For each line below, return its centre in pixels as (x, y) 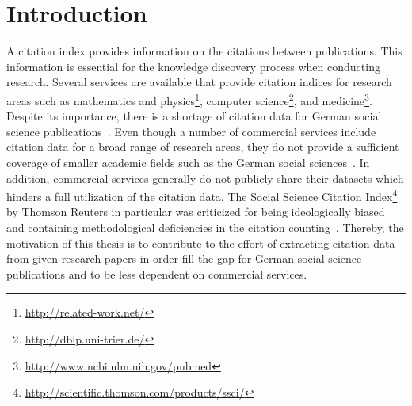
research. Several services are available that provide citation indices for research (199, 82)
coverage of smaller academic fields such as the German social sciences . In (188, 162)
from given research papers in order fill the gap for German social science (184, 258)
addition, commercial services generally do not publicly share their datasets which (205, 178)
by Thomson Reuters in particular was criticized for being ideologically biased (196, 212)
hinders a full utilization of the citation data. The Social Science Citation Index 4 (202, 195)
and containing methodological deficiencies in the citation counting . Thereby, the (205, 227)
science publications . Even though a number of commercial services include (191, 131)
